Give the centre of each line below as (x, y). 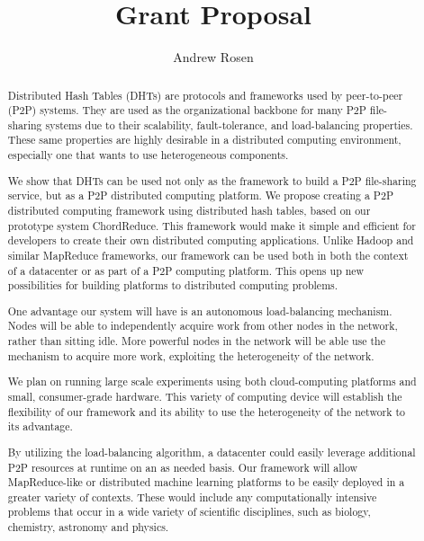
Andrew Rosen (213, 57)
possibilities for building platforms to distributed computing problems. (173, 285)
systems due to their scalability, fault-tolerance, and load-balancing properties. (229, 124)
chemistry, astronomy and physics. (88, 527)
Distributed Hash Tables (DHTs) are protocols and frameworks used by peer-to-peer (205, 95)
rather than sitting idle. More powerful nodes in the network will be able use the (196, 341)
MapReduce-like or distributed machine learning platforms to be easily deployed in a (206, 482)
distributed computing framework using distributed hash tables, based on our (189, 210)
